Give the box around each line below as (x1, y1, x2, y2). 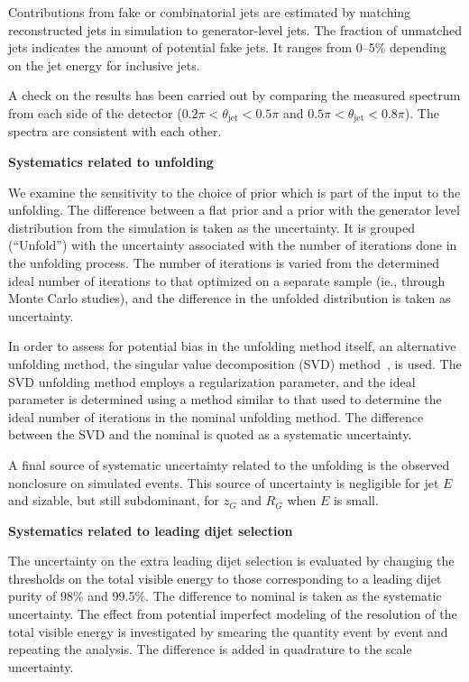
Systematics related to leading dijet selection (8, 521, 293, 539)
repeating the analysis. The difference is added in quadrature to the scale (8, 640, 412, 659)
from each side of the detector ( (8, 103, 182, 122)
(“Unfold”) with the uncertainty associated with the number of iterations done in (8, 235, 457, 254)
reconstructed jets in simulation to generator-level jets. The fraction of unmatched (8, 20, 462, 39)
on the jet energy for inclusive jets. (8, 55, 200, 74)
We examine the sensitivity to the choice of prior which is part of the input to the (8, 182, 461, 201)
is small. (333, 491, 379, 510)
